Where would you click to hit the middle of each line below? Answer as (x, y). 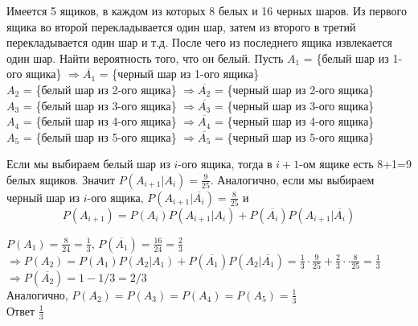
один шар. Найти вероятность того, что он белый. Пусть (145, 58)
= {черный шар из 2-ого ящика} (294, 89)
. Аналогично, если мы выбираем (292, 179)
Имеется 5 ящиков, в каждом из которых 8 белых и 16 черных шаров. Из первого (207, 10)
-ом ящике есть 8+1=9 (356, 164)
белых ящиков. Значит (61, 179)
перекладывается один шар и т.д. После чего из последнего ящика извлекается (200, 42)
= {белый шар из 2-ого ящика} (100, 89)
